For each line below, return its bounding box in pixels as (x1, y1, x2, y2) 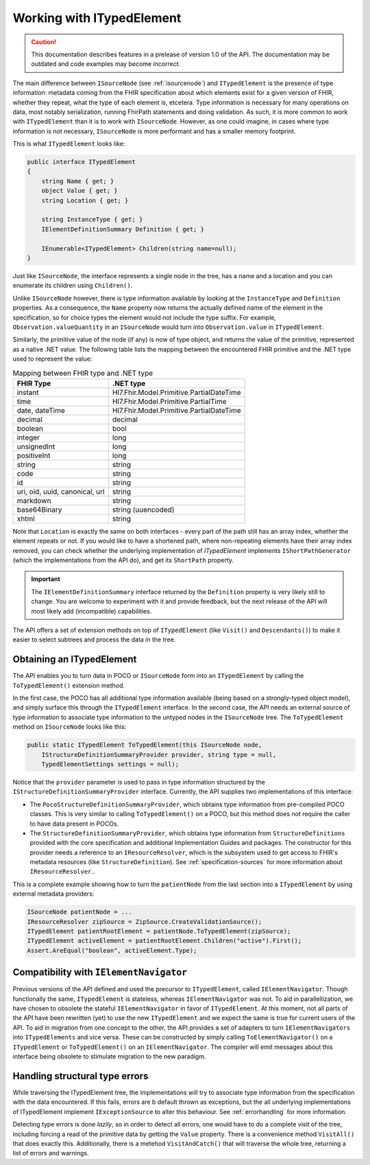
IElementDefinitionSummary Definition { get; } (41, 225, 205, 233)
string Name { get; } (41, 177, 114, 185)
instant (16, 387, 39, 397)
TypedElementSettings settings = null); (41, 760, 180, 768)
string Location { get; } (41, 196, 129, 204)
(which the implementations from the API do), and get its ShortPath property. (12, 556, 234, 564)
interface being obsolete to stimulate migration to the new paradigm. (12, 1052, 206, 1061)
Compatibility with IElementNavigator (12, 966, 188, 978)
